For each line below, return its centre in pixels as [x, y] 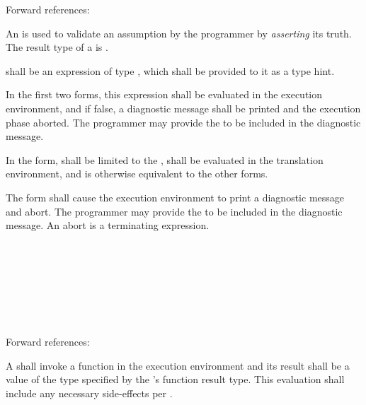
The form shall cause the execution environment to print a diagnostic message [175, 197]
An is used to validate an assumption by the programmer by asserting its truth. [179, 33]
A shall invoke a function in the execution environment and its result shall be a [178, 365]
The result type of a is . [57, 47]
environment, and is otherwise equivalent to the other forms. [137, 174]
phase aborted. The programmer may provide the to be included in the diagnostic [183, 122]
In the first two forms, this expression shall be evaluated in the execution [164, 94]
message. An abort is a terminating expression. [108, 225]
